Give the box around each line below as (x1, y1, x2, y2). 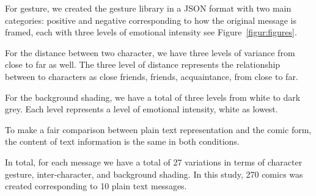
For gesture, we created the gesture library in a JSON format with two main (5, 2, 292, 14)
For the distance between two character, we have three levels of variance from (5, 46, 295, 59)
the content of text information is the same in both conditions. (5, 135, 240, 148)
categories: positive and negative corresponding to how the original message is (5, 13, 296, 26)
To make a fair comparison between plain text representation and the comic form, (5, 123, 312, 136)
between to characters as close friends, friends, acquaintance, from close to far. (5, 70, 298, 82)
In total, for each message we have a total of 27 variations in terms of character (5, 155, 303, 168)
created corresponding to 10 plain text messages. (5, 180, 187, 192)
